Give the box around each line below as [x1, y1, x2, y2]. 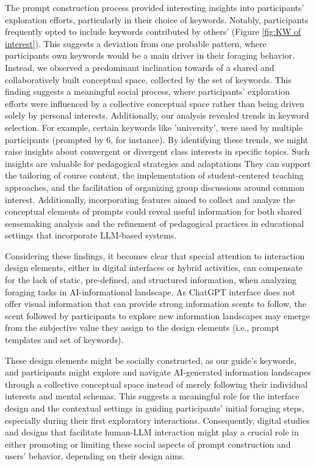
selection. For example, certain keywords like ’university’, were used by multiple [5, 120, 303, 133]
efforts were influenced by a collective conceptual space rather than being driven [5, 97, 304, 109]
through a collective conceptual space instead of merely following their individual [5, 377, 308, 390]
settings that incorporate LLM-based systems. [5, 229, 177, 242]
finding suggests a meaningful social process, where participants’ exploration [5, 85, 290, 98]
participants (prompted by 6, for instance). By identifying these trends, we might [5, 133, 309, 146]
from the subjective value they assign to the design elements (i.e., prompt [5, 321, 279, 334]
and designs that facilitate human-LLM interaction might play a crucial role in [5, 426, 299, 438]
